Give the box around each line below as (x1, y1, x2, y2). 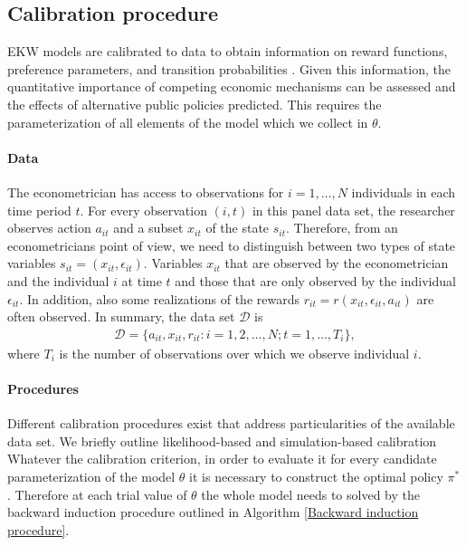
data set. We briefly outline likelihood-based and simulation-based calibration (7, 431, 437, 450)
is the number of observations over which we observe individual (59, 343, 410, 362)
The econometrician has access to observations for (7, 182, 284, 201)
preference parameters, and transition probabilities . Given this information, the (7, 59, 451, 78)
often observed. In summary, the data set (7, 307, 235, 326)
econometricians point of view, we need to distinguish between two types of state (7, 235, 456, 254)
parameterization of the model (7, 466, 176, 485)
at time (121, 271, 162, 290)
